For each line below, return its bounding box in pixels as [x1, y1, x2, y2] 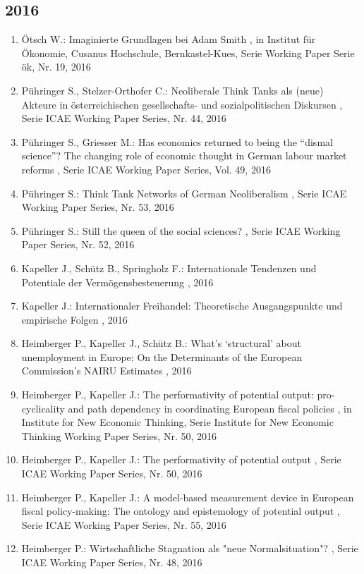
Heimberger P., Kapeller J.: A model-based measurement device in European [21, 489, 354, 504]
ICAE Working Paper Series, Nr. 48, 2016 [21, 555, 202, 570]
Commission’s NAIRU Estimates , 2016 [21, 363, 192, 378]
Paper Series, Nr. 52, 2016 [21, 237, 135, 252]
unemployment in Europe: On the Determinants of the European [21, 349, 303, 364]
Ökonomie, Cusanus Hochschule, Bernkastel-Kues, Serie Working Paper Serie [21, 45, 355, 60]
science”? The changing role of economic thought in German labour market [21, 148, 347, 163]
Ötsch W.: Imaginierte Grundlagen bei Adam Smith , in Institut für [21, 32, 316, 47]
